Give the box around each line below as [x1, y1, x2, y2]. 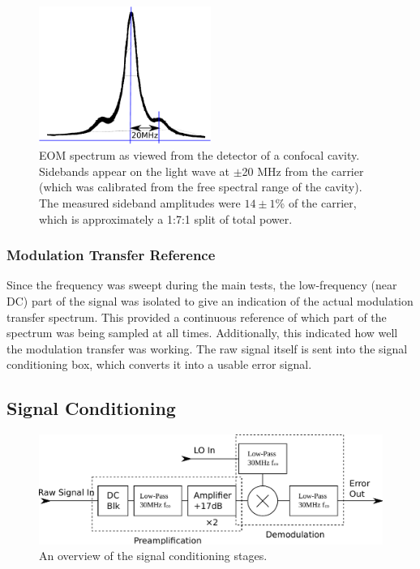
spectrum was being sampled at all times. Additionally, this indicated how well [6, 324, 398, 341]
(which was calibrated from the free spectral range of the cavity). [39, 178, 362, 195]
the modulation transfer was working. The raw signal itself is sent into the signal [6, 340, 408, 357]
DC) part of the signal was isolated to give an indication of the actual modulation [6, 292, 414, 309]
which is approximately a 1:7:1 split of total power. [39, 210, 293, 227]
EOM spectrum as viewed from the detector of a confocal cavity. [39, 147, 360, 164]
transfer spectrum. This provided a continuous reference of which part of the [6, 308, 387, 325]
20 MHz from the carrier [242, 162, 364, 179]
